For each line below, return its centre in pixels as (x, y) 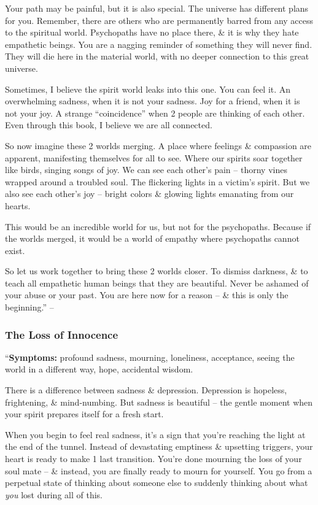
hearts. (18, 205)
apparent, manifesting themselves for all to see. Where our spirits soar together (154, 157)
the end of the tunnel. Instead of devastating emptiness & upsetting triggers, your (159, 446)
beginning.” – (29, 307)
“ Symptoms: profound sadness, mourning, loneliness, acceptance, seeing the (150, 357)
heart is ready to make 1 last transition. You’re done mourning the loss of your (153, 459)
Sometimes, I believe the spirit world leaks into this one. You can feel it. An (148, 89)
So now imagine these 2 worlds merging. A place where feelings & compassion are (158, 145)
